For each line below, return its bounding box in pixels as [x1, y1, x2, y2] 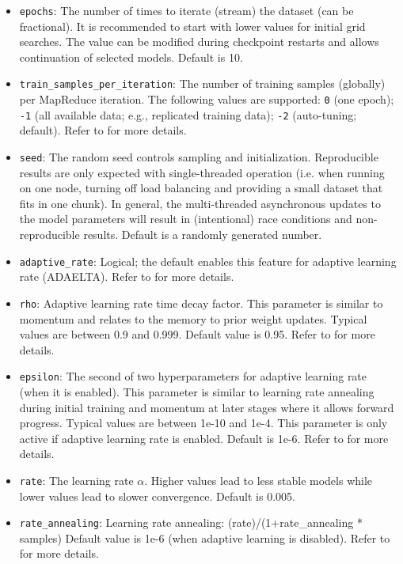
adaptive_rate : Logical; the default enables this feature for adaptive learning [19, 252, 397, 269]
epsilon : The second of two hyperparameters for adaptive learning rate [19, 368, 367, 384]
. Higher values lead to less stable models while [144, 471, 373, 488]
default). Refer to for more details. [19, 122, 187, 138]
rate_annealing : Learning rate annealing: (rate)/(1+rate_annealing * [19, 514, 363, 531]
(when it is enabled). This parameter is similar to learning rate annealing [19, 383, 374, 399]
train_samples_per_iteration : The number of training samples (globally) [19, 75, 386, 92]
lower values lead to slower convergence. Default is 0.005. [19, 487, 295, 504]
